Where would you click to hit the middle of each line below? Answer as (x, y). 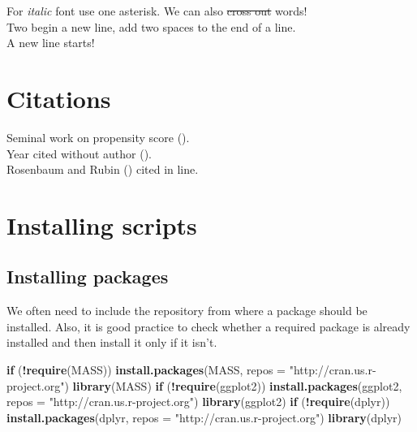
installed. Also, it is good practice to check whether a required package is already (208, 326)
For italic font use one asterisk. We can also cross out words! (157, 11)
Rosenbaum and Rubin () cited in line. (103, 169)
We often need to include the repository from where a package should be (187, 311)
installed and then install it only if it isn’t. (112, 342)
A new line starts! (51, 43)
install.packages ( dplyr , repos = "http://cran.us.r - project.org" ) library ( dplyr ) (204, 417)
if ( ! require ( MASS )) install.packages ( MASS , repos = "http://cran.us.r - (191, 370)
